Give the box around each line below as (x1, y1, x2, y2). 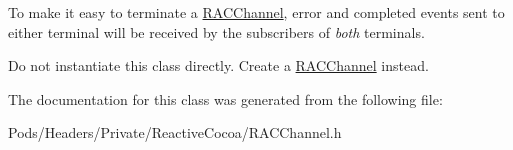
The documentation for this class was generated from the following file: (8, 88, 443, 109)
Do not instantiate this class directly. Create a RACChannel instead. (8, 55, 429, 76)
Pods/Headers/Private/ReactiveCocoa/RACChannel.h (8, 122, 342, 143)
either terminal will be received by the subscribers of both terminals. (8, 21, 425, 42)
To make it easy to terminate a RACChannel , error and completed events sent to (8, 2, 505, 22)
